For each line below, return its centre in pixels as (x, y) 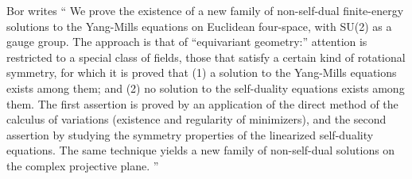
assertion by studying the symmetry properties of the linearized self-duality (190, 134)
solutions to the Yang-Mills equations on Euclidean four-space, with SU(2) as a (199, 26)
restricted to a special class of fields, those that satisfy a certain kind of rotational (206, 57)
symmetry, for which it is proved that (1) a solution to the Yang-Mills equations (202, 72)
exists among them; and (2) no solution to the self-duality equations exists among (206, 88)
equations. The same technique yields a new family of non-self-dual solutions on (201, 150)
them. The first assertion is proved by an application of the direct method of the (202, 103)
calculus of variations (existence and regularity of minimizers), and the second (196, 119)
